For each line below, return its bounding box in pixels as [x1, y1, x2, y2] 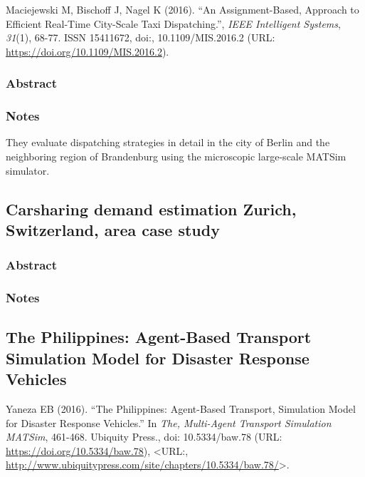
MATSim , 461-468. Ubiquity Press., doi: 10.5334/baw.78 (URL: [6, 429, 282, 444]
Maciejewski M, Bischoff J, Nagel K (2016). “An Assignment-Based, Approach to [6, 2, 359, 16]
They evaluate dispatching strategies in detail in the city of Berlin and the [6, 135, 330, 150]
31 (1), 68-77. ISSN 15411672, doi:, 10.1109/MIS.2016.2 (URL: [6, 30, 275, 45]
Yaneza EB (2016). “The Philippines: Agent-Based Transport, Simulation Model [6, 401, 356, 416]
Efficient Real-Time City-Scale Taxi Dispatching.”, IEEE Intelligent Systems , [6, 16, 341, 31]
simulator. [6, 163, 50, 178]
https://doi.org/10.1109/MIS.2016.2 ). [6, 43, 169, 58]
